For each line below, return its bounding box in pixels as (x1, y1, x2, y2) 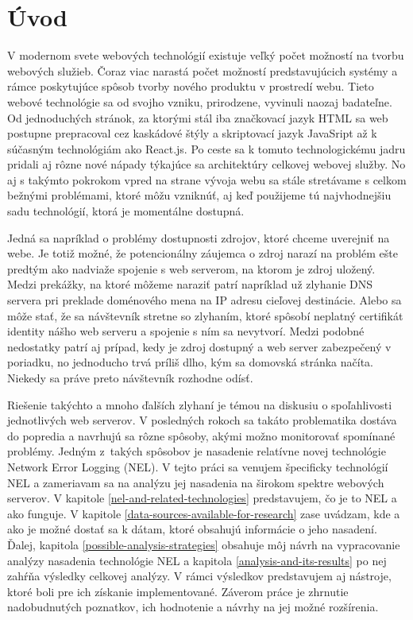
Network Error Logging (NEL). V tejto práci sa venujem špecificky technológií (7, 458, 388, 475)
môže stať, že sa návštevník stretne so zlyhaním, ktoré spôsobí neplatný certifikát (7, 307, 403, 324)
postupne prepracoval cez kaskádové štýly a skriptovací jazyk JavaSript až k (7, 125, 377, 141)
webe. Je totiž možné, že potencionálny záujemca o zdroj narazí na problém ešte (7, 245, 398, 262)
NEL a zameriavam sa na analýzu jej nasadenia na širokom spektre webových (7, 474, 384, 490)
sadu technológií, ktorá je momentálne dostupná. (7, 203, 245, 219)
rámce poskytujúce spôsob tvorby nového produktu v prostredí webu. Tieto (7, 78, 374, 95)
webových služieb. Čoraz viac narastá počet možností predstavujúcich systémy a (7, 62, 398, 79)
